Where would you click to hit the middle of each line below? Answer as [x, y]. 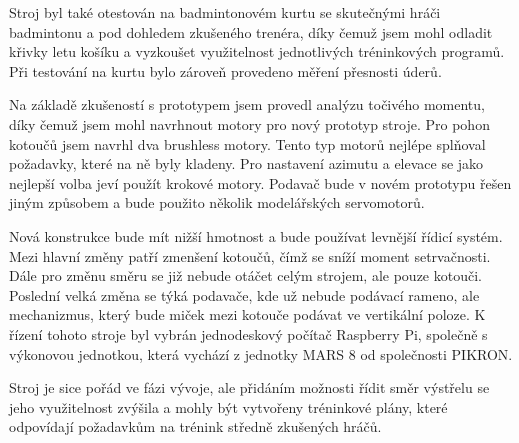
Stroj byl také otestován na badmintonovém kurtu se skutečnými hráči [225, 12]
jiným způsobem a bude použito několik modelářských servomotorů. [217, 202]
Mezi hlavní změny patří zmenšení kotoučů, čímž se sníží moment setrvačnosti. [250, 255]
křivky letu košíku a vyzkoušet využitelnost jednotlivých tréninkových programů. [257, 51]
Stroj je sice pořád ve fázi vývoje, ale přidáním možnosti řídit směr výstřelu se [249, 387]
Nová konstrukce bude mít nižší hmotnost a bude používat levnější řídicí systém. [256, 235]
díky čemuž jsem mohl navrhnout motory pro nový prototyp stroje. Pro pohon [249, 123]
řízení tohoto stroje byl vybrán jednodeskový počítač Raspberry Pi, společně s [248, 333]
